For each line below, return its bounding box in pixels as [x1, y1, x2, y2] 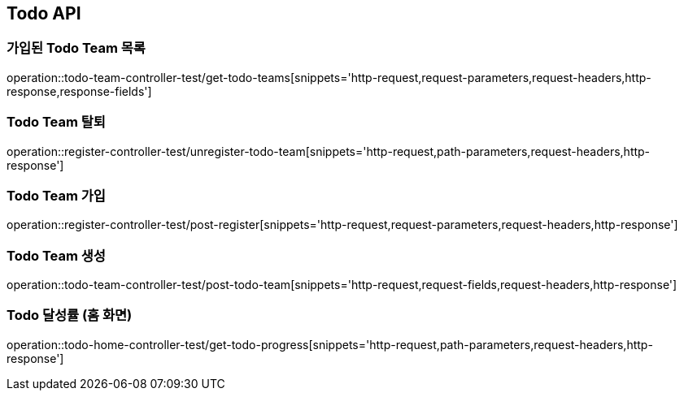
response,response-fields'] [7, 84, 152, 98]
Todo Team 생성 [7, 247, 106, 264]
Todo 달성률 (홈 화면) [7, 307, 133, 324]
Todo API [7, 3, 81, 24]
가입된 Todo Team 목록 [7, 40, 146, 57]
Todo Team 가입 [7, 187, 106, 204]
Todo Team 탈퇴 [7, 114, 106, 131]
